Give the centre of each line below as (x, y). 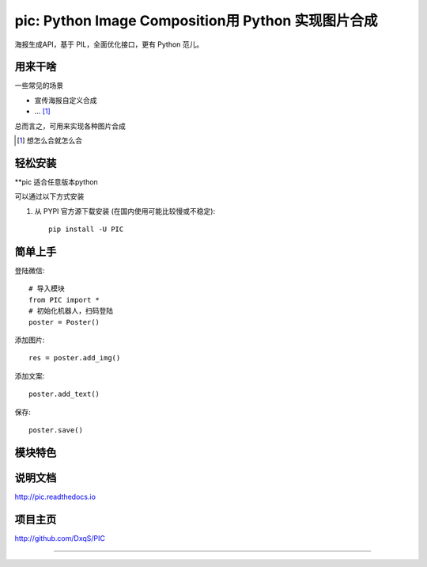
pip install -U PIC (86, 229)
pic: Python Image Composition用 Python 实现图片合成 (196, 21)
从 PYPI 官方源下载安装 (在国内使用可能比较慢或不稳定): (125, 211)
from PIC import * (64, 300)
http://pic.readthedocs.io (55, 497)
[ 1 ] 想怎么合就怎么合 (50, 141)
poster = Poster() (64, 322)
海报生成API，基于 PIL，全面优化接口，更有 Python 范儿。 (109, 44)
